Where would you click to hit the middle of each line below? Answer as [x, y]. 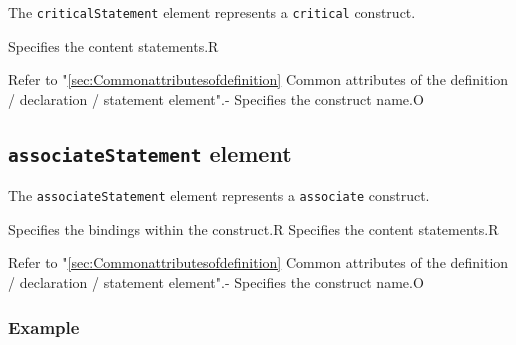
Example [44, 326]
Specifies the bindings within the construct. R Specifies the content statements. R [253, 228]
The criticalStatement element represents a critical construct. [212, 12]
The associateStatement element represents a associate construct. [219, 195]
